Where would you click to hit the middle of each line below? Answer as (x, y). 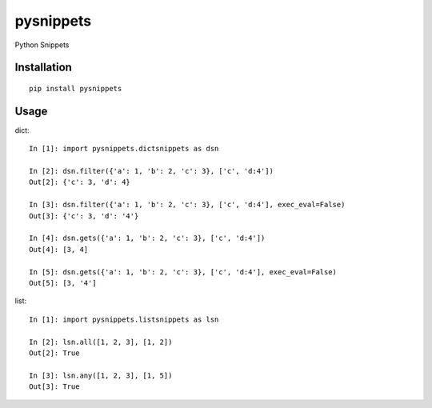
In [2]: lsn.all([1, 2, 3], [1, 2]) (101, 342)
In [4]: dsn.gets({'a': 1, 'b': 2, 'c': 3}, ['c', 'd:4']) (147, 238)
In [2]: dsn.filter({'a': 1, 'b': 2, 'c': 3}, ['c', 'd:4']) (151, 171)
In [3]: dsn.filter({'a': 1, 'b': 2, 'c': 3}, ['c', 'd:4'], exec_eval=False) (187, 205)
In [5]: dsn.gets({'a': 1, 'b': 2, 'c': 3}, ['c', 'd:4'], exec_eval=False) (183, 272)
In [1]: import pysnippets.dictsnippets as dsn (124, 149)
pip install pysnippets (76, 88)
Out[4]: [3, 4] (59, 249)
